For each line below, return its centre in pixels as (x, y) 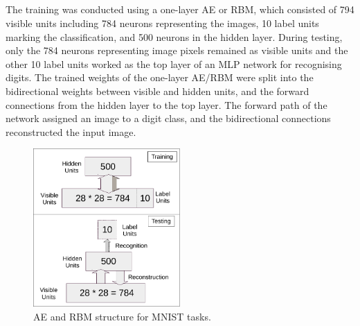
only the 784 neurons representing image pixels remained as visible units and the (177, 50)
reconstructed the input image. (71, 131)
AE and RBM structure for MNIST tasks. (122, 316)
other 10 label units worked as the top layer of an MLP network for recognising (174, 63)
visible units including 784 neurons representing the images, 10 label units (162, 23)
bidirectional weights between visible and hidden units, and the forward (157, 91)
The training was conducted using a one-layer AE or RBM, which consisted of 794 (180, 9)
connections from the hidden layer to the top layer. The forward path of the (166, 104)
